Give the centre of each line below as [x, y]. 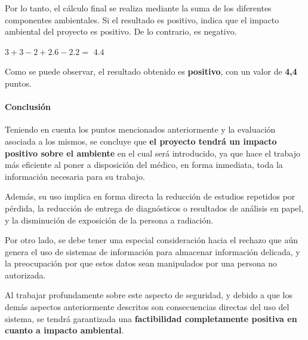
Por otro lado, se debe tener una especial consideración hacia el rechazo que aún [151, 240]
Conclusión [28, 107]
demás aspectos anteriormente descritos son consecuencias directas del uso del [147, 307]
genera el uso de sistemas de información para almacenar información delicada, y [153, 251]
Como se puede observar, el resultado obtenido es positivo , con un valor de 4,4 [151, 71]
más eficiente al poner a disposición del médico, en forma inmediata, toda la [144, 165]
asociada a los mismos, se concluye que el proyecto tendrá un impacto [141, 141]
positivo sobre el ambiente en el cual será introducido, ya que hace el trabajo [153, 153]
